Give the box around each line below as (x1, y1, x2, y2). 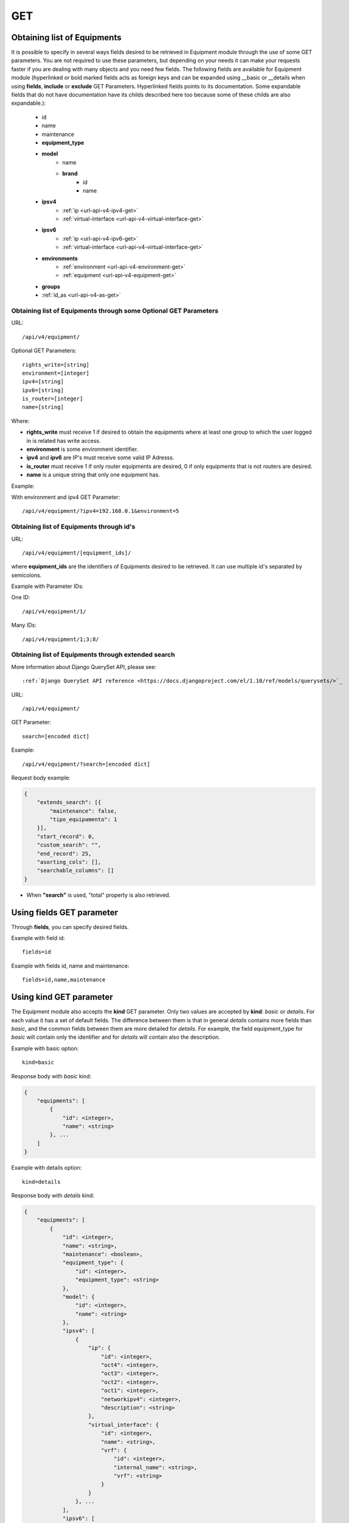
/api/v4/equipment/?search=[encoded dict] (22, 760, 151, 768)
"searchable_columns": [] (36, 867, 114, 874)
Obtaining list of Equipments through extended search (11, 651, 176, 659)
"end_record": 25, (36, 850, 92, 857)
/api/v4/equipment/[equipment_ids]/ (22, 549, 131, 556)
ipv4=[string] (22, 378, 64, 385)
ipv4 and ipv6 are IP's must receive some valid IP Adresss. (26, 454, 174, 461)
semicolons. (11, 571, 42, 579)
